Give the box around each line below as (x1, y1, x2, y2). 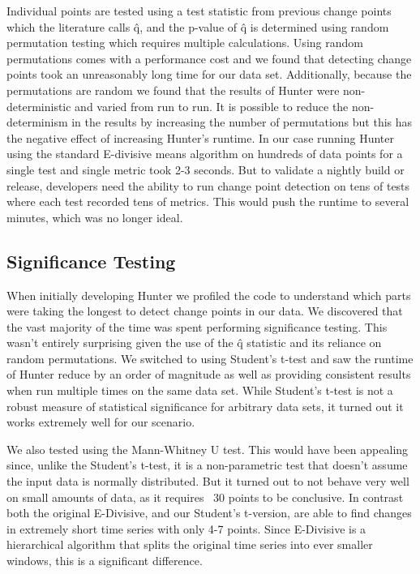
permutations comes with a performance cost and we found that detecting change (6, 49, 412, 66)
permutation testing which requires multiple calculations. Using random (6, 34, 363, 51)
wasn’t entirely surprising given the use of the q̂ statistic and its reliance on (6, 334, 382, 351)
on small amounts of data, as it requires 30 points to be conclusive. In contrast (6, 488, 404, 505)
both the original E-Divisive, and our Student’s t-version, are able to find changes (6, 504, 412, 521)
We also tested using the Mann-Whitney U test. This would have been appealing (6, 440, 409, 457)
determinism (6, 114, 68, 131)
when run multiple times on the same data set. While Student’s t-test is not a (6, 382, 393, 399)
